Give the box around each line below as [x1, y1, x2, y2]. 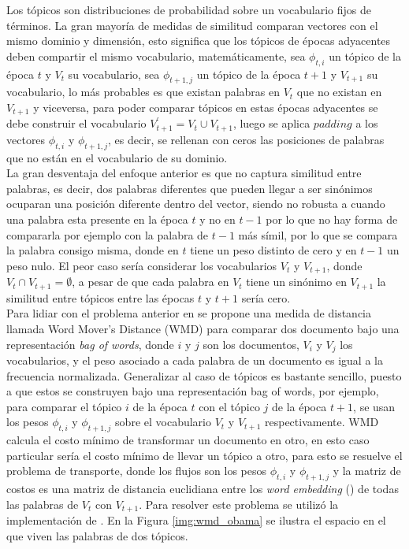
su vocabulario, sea [68, 65, 160, 82]
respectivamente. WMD [265, 414, 379, 430]
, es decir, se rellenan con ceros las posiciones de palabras [108, 131, 385, 147]
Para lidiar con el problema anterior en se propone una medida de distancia [6, 305, 372, 321]
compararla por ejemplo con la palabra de [6, 226, 209, 243]
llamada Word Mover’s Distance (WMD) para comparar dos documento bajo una [6, 320, 400, 336]
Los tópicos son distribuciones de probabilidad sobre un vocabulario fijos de [6, 2, 371, 17]
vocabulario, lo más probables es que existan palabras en [6, 83, 281, 100]
